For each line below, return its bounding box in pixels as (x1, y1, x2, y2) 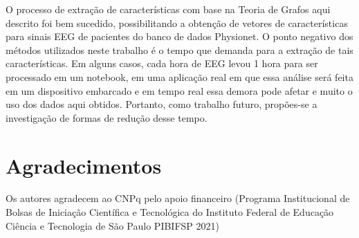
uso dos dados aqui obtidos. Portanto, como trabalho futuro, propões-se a (6, 97, 317, 111)
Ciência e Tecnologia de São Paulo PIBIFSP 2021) (6, 218, 219, 232)
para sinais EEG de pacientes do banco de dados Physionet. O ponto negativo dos (6, 29, 353, 44)
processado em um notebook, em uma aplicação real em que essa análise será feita (6, 69, 353, 84)
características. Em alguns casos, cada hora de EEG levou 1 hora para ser (6, 56, 318, 71)
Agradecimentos (6, 151, 162, 179)
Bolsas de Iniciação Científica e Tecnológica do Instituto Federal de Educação (6, 205, 334, 219)
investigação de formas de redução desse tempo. (6, 110, 208, 125)
